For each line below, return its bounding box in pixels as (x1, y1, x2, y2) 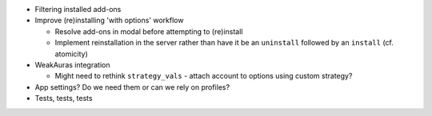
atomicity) (54, 48, 88, 59)
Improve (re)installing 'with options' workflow (34, 16, 184, 25)
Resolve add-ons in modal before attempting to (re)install (54, 26, 243, 36)
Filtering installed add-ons (34, 5, 122, 14)
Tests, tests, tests (34, 94, 93, 103)
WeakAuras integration (34, 60, 110, 69)
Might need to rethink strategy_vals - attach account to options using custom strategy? (54, 72, 353, 81)
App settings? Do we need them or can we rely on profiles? (34, 82, 230, 91)
